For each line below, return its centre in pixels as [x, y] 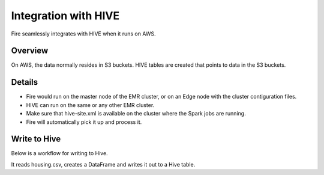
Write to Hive [36, 139]
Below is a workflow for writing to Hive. [59, 153]
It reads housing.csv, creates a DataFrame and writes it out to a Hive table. [103, 164]
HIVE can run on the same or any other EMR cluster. [90, 105]
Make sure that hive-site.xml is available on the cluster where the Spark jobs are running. [136, 114]
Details [25, 82]
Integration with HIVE [65, 16]
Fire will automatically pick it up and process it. [84, 122]
